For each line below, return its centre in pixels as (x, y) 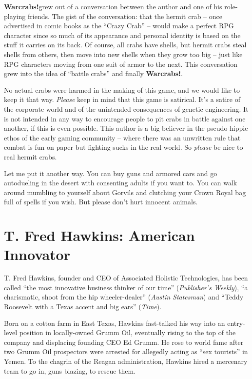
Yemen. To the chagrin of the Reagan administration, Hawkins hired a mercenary (126, 361)
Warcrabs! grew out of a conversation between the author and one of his (113, 6)
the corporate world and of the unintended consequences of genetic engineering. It (126, 109)
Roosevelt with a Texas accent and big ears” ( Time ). (83, 306)
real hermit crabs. (30, 156)
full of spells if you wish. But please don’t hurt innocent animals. (101, 202)
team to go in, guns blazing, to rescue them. (70, 370)
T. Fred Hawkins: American (99, 235)
